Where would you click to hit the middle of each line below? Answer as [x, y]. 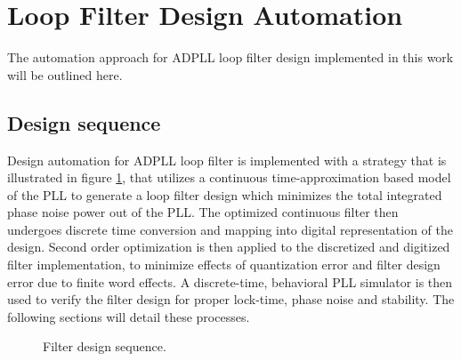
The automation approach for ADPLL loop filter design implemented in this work [230, 57]
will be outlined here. [65, 74]
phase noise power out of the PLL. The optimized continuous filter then [203, 212]
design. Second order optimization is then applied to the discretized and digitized [229, 247]
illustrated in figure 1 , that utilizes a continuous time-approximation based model [229, 177]
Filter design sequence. [105, 346]
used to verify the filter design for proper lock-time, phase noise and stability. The [231, 299]
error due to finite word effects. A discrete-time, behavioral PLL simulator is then [230, 281]
